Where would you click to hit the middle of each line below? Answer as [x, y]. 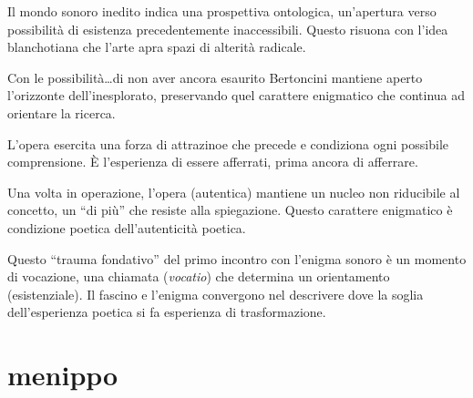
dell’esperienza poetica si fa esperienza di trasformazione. [167, 312]
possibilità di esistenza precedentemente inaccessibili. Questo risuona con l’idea [228, 29]
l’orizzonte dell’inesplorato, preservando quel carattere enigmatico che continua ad [236, 95]
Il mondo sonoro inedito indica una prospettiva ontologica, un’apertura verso [222, 11]
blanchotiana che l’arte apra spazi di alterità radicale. [157, 47]
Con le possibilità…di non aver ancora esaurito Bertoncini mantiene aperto [215, 77]
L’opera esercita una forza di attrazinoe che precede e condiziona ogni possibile [228, 143]
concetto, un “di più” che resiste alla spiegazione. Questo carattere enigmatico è [230, 210]
